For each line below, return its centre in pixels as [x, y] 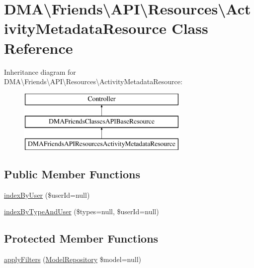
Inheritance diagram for [40, 71]
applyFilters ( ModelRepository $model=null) [73, 259]
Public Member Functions [72, 174]
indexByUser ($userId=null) [47, 195]
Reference [39, 48]
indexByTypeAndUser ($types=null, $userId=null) [82, 211]
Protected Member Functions [81, 238]
